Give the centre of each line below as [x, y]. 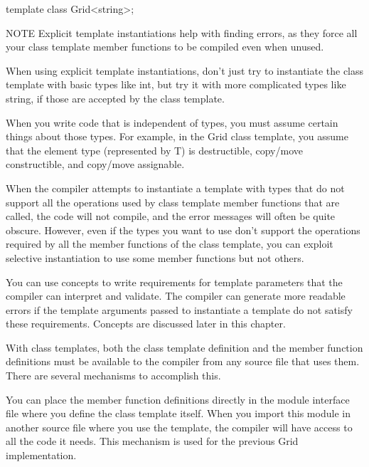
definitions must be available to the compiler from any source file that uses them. [183, 361]
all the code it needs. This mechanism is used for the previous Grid [152, 441]
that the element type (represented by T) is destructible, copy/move [154, 150]
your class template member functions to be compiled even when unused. [165, 47]
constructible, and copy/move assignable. [95, 164]
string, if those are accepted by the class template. [115, 98]
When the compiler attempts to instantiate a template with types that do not [175, 188]
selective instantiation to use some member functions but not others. [155, 257]
